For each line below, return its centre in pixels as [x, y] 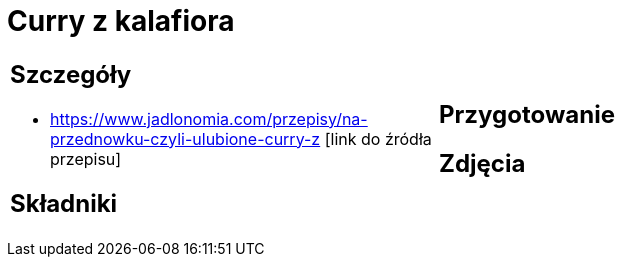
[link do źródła [378, 138]
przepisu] [86, 158]
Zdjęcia [482, 163]
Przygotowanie [527, 114]
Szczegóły [71, 74]
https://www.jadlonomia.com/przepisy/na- [209, 118]
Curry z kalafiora [121, 21]
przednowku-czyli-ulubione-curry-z [185, 138]
